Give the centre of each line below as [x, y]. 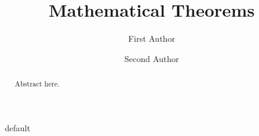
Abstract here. [37, 84]
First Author [152, 38]
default [17, 127]
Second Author [152, 58]
